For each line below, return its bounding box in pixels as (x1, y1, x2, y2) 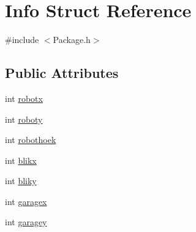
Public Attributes (5, 63, 119, 82)
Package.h (53, 33, 91, 46)
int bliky (5, 174, 37, 187)
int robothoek (5, 133, 56, 146)
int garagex (5, 195, 47, 207)
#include (5, 33, 39, 46)
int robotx (5, 91, 43, 104)
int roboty (5, 112, 43, 125)
